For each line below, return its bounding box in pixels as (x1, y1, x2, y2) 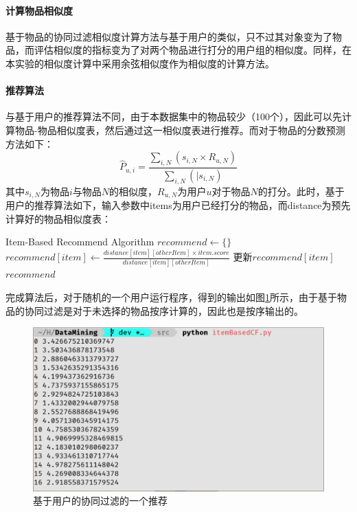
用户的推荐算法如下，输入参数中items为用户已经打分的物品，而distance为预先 (5, 198, 351, 212)
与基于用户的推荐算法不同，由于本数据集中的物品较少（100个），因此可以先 (5, 109, 342, 124)
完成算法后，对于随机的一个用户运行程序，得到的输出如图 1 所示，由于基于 (5, 290, 337, 304)
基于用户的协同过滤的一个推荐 (33, 493, 168, 508)
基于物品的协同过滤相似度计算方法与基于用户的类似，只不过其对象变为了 (5, 29, 332, 43)
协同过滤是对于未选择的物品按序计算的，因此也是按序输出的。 (24, 303, 303, 318)
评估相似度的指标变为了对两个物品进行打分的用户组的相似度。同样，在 (34, 43, 352, 57)
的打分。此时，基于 (257, 183, 345, 198)
